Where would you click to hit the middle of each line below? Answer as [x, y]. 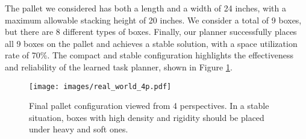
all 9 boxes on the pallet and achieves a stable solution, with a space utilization [151, 43]
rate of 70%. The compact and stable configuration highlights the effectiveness [149, 55]
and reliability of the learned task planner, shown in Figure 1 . [119, 66]
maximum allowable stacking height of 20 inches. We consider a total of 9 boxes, [153, 20]
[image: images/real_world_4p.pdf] [100, 86]
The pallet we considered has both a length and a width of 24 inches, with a [145, 8]
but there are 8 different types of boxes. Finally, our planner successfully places [151, 32]
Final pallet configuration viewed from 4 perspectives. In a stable [149, 106]
